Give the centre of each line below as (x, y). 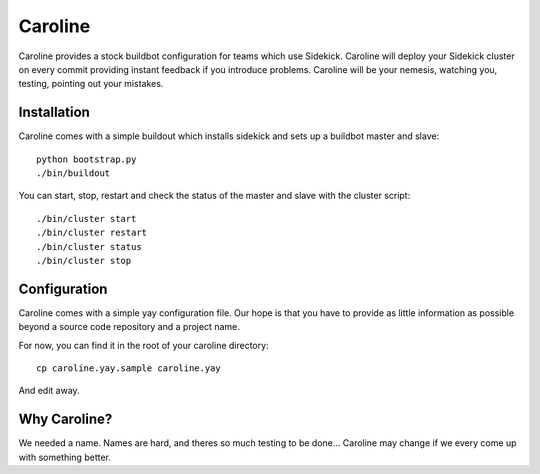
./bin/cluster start (86, 218)
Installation (54, 112)
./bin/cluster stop (84, 260)
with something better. (65, 457)
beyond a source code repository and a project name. (129, 327)
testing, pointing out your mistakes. (91, 84)
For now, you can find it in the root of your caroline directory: (143, 345)
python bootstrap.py (86, 159)
